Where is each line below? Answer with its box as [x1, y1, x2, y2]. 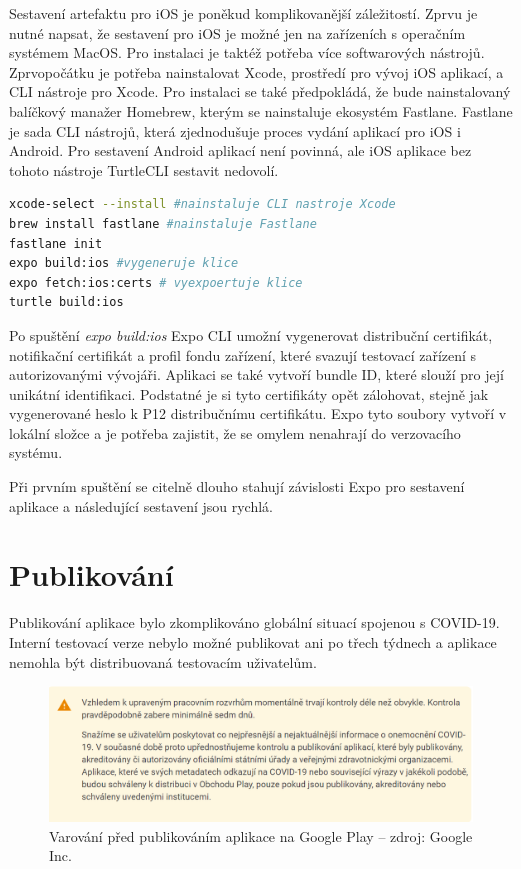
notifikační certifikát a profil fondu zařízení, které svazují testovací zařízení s [9, 344, 477, 365]
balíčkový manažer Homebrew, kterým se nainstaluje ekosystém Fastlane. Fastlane [9, 100, 513, 121]
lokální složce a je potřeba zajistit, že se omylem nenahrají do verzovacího [9, 422, 461, 443]
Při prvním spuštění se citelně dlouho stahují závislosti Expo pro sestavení [9, 476, 465, 497]
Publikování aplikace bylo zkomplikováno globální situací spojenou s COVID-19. [9, 612, 500, 633]
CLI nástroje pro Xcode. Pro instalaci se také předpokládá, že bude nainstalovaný [9, 81, 511, 102]
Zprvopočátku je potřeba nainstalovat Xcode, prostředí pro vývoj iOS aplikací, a [9, 61, 504, 82]
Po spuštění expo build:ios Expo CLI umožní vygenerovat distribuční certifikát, [9, 324, 493, 345]
